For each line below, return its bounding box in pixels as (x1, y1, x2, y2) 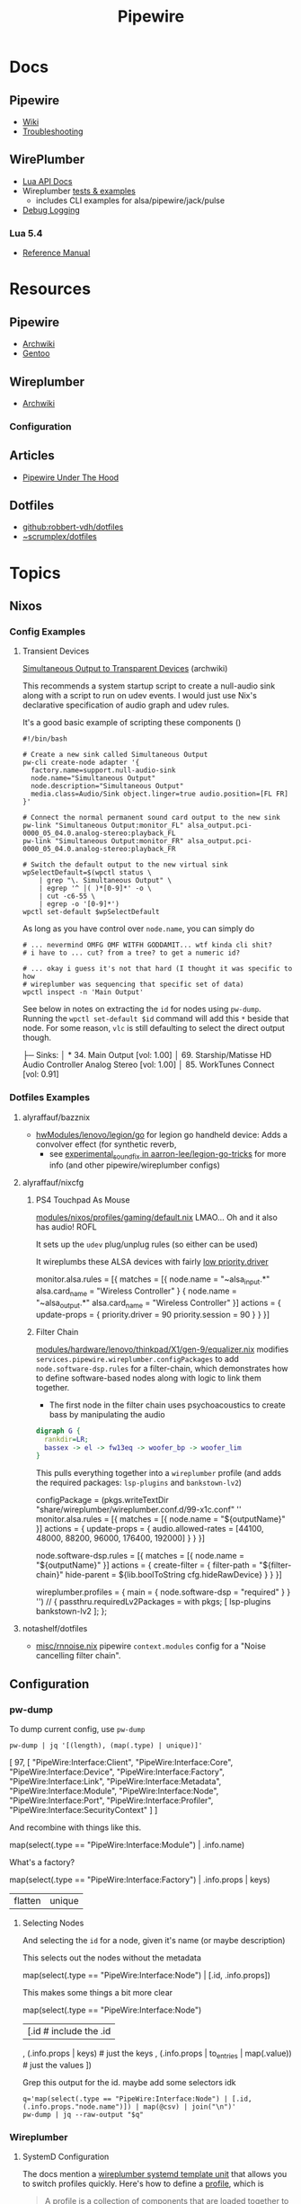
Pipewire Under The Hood (22, 472, 120, 483)
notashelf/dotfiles (22, 1623, 88, 1634)
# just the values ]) (22, 2059, 93, 2070)
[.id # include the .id (26, 2025, 111, 2038)
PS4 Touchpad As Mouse (35, 1195, 130, 1205)
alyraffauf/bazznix (22, 1112, 91, 1123)
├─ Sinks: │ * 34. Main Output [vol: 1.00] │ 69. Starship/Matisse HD (22, 1050, 272, 1061)
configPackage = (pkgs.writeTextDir (35, 1495, 169, 1506)
